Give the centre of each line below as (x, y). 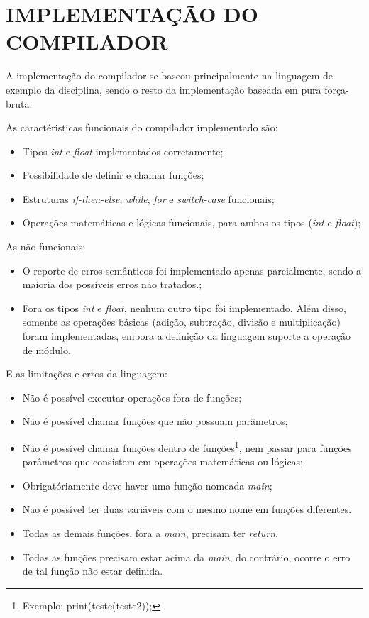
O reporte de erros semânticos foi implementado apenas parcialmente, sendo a (192, 270)
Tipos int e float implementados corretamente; (123, 151)
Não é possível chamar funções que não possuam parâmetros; (155, 421)
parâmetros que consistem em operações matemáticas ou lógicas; (163, 462)
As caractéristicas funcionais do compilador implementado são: (142, 127)
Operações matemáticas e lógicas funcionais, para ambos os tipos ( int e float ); (192, 222)
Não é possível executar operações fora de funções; (132, 397)
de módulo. (46, 349)
